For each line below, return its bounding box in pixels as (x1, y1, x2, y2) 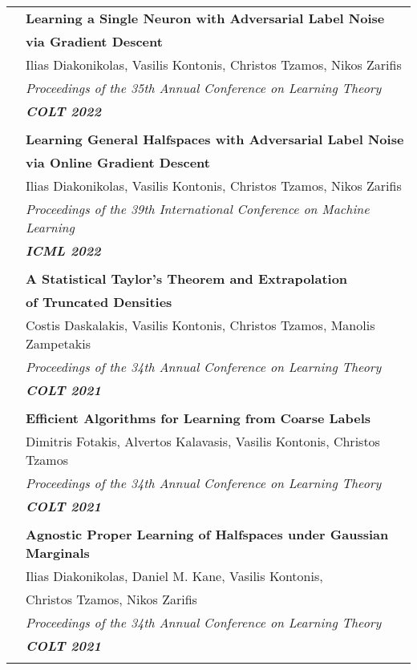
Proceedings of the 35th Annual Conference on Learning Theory (26, 79, 382, 97)
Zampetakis (26, 334, 91, 353)
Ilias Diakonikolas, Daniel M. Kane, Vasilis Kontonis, (26, 567, 323, 585)
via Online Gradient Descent (26, 153, 210, 172)
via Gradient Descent (26, 32, 163, 50)
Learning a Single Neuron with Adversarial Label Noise (26, 9, 385, 27)
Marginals (26, 543, 90, 562)
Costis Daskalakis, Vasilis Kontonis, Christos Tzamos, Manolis (26, 316, 375, 334)
